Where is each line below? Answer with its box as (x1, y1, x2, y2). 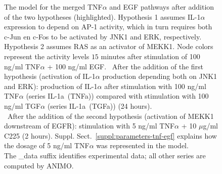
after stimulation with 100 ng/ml (104, 80, 206, 91)
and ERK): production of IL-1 (4, 80, 98, 91)
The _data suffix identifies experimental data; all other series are (4, 150, 206, 160)
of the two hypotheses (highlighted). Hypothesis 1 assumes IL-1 (4, 11, 201, 22)
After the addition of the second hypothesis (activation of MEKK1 (7, 110, 214, 121)
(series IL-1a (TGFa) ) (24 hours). (47, 100, 152, 111)
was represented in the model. (96, 140, 189, 151)
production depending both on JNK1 (102, 71, 217, 81)
